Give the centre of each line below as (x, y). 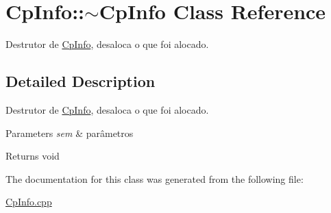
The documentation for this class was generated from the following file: (155, 178)
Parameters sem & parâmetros (70, 133)
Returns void (33, 156)
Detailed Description (81, 81)
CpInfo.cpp (29, 202)
